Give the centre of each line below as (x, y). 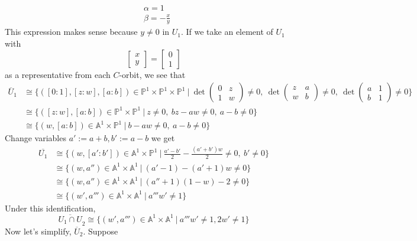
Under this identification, (50, 208)
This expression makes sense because (71, 32)
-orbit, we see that (152, 74)
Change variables (35, 138)
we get (163, 138)
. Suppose (101, 231)
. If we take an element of (227, 32)
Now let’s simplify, (38, 231)
